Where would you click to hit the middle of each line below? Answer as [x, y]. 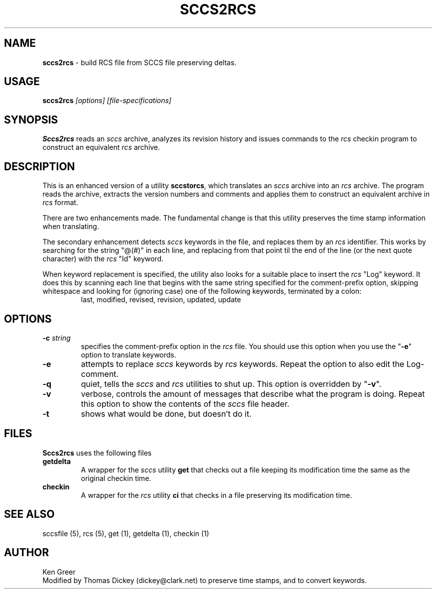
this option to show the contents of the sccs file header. [185, 404]
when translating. [71, 227]
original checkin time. [116, 478]
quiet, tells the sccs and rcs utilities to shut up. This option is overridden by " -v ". [231, 384]
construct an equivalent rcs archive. [101, 147]
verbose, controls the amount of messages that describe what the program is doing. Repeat [253, 394]
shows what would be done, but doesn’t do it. [166, 414]
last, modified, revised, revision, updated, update [161, 300]
